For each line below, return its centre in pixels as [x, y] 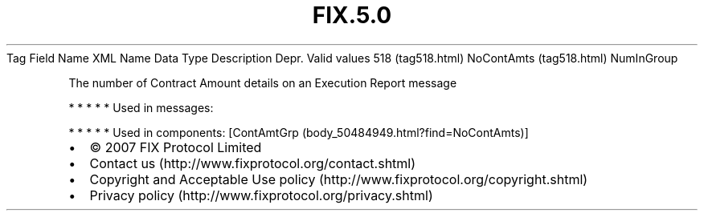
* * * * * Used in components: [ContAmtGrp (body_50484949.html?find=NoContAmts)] [299, 132]
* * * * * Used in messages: [141, 107]
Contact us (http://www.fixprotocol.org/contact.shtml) [253, 163]
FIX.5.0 [352, 15]
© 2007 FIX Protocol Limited [176, 147]
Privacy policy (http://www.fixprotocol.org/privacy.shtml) [261, 195]
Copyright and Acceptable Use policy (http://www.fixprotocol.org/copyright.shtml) [339, 179]
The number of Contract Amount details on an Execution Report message [263, 82]
